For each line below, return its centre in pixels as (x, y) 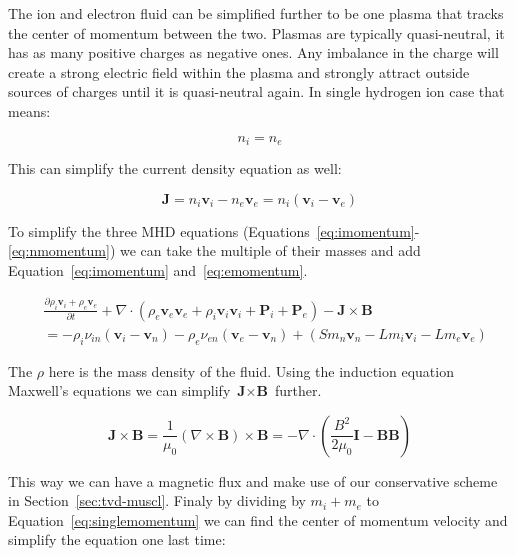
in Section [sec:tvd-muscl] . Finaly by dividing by (157, 500)
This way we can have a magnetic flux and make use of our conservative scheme (253, 480)
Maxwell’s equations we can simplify (119, 390)
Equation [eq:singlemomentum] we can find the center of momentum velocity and (258, 519)
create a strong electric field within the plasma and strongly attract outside (239, 71)
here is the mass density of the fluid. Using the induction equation (251, 370)
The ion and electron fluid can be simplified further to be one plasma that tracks (256, 13)
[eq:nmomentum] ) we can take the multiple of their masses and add (214, 250)
